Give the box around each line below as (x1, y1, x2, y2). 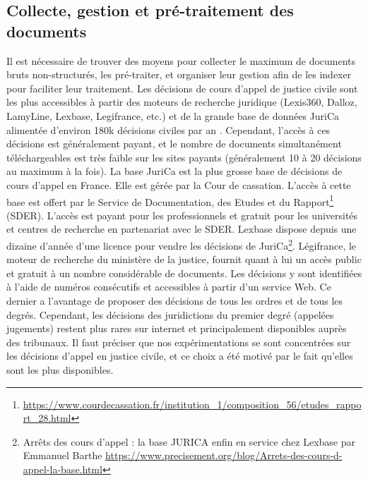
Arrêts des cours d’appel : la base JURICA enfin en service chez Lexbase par (23, 434, 355, 449)
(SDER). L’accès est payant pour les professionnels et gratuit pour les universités (6, 207, 358, 222)
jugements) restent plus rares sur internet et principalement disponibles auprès (6, 321, 347, 336)
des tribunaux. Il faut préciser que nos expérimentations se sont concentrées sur (6, 334, 351, 349)
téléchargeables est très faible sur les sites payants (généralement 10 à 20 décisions (6, 150, 362, 164)
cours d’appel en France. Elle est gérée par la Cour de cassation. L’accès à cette (6, 177, 351, 192)
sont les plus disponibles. (6, 362, 114, 377)
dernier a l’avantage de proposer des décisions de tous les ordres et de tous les (6, 293, 343, 308)
